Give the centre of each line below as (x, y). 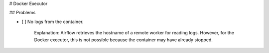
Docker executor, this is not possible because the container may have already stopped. (123, 40)
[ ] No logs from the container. (53, 22)
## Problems (22, 13)
